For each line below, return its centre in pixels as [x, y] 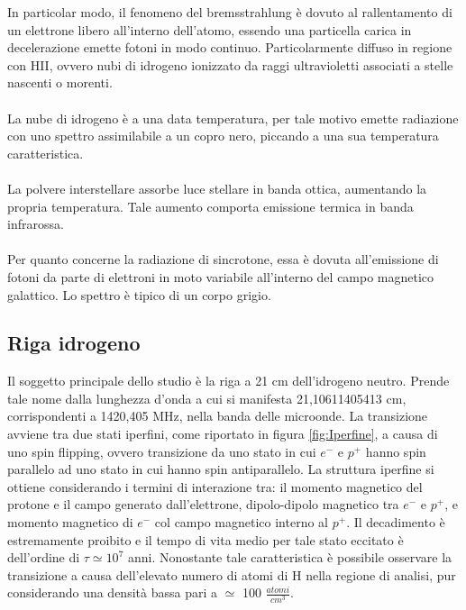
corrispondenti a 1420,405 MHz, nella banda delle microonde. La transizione [218, 416]
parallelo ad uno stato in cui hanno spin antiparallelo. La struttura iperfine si [221, 469]
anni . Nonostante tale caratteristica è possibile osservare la [290, 557]
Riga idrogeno [74, 343]
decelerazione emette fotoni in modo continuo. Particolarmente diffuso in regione [230, 47]
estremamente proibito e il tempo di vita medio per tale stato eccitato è [206, 539]
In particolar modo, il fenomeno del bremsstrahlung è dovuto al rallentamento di [230, 12]
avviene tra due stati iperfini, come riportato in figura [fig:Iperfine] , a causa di [223, 434]
